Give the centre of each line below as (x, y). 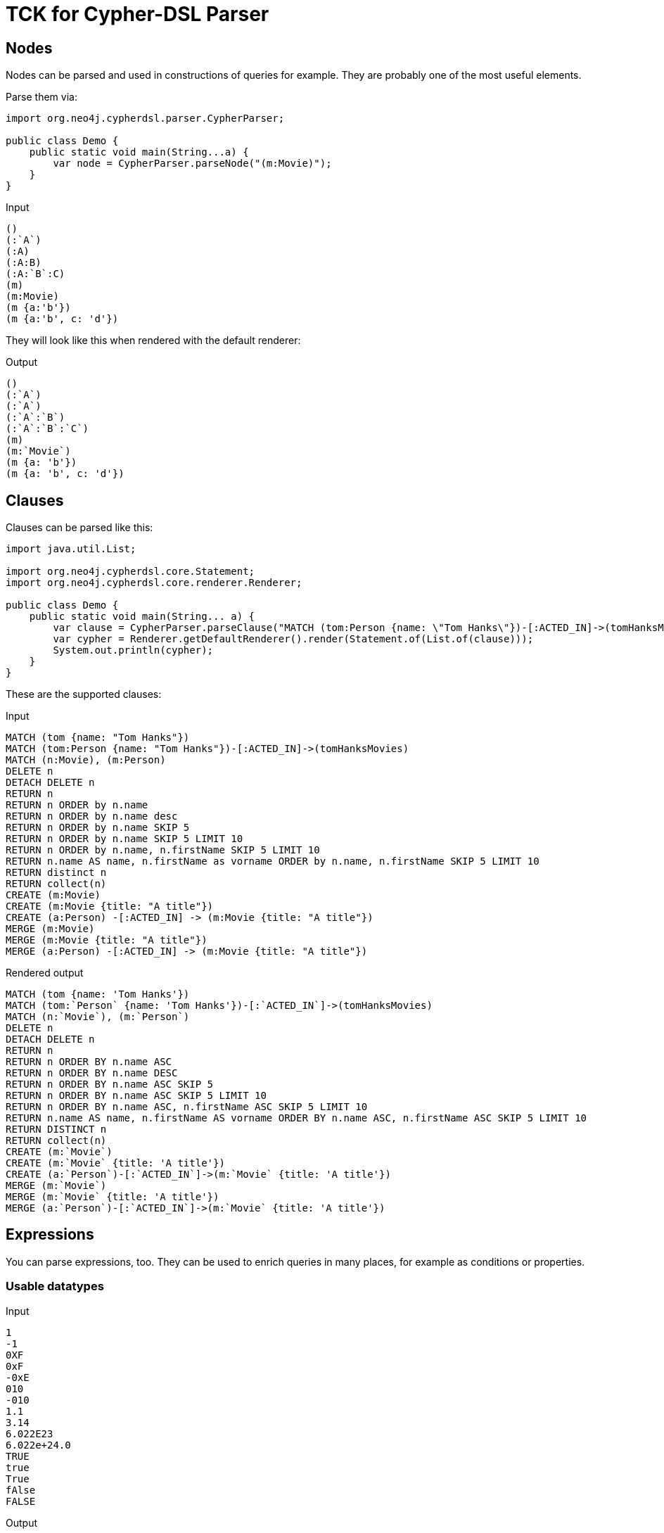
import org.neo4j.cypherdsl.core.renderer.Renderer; (154, 583)
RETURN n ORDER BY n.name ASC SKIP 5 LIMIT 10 (136, 1096)
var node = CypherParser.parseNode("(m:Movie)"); (192, 164)
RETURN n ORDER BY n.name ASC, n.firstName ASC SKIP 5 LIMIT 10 (187, 1107)
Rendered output (45, 973)
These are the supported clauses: (84, 694)
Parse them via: (41, 97)
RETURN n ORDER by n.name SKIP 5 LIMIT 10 (124, 839)
